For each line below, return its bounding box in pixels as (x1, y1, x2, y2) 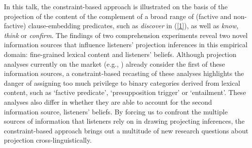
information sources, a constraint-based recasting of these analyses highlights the (4, 68, 244, 78)
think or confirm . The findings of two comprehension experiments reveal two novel (4, 30, 248, 40)
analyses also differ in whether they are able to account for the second (4, 96, 212, 107)
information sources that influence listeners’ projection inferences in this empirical (4, 39, 248, 50)
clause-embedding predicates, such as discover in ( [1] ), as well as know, (28, 20, 238, 31)
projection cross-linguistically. (4, 135, 92, 145)
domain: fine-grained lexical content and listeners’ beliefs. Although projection (4, 49, 236, 59)
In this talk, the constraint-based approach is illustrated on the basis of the (4, 1, 228, 11)
